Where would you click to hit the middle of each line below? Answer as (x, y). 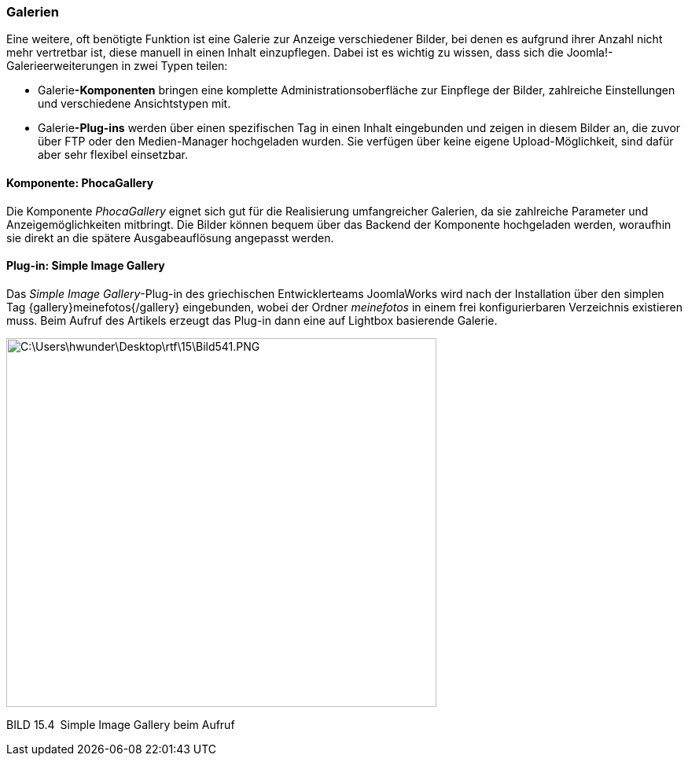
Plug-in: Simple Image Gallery (86, 266)
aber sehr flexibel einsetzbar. (113, 155)
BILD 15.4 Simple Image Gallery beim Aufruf (121, 724)
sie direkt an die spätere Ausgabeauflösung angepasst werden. (170, 237)
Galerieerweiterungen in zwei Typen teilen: (117, 66)
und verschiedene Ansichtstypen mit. (134, 104)
